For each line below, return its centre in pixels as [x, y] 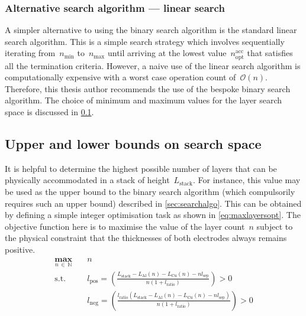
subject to [275, 226]
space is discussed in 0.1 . [49, 111]
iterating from [30, 53]
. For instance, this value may [247, 180]
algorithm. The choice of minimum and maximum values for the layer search [144, 100]
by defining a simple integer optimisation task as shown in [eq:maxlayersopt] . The [153, 215]
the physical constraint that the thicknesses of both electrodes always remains [146, 238]
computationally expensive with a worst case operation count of [120, 77]
